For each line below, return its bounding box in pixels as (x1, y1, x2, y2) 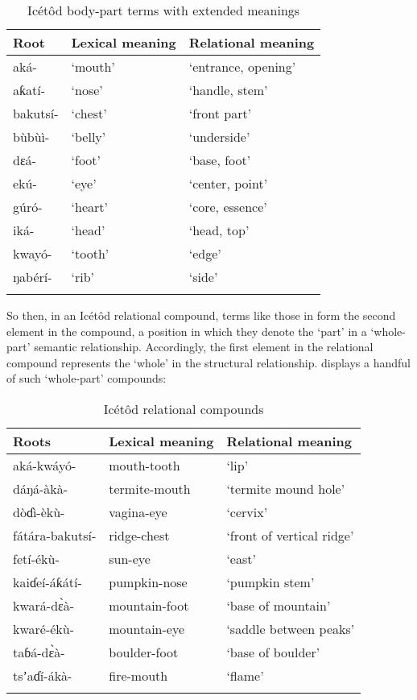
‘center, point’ (188, 174, 268, 193)
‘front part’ (188, 104, 252, 122)
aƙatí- (13, 81, 46, 99)
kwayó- (13, 244, 52, 263)
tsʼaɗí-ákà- (13, 665, 72, 685)
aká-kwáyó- (13, 455, 76, 474)
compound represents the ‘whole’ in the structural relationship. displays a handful (6, 354, 411, 371)
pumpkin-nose (109, 572, 188, 591)
